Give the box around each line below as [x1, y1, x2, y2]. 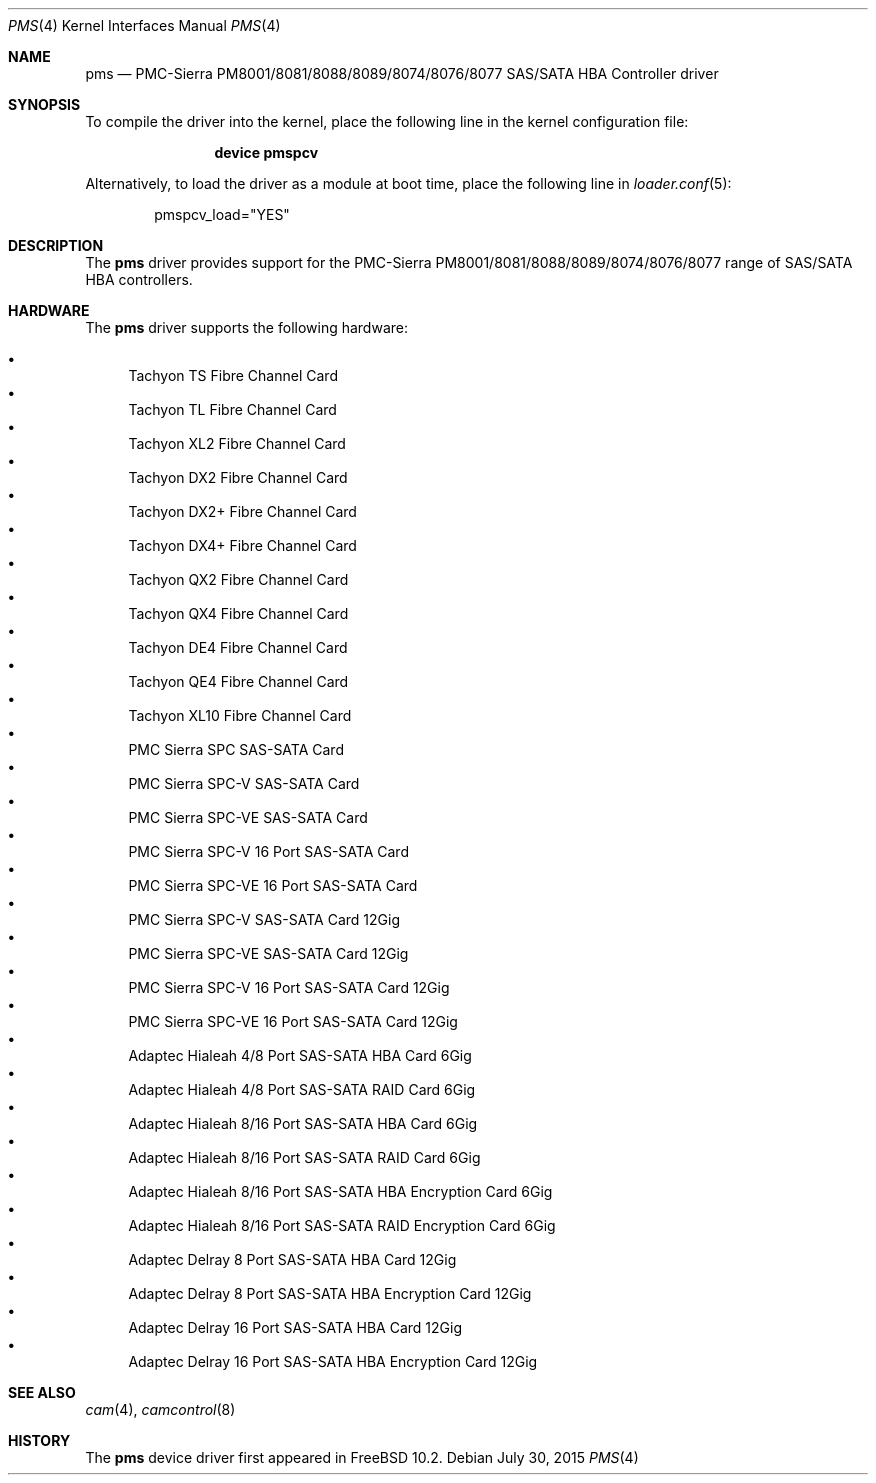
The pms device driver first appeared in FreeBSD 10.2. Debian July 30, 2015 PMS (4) [85, 1449, 639, 1466]
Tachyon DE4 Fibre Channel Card [128, 639, 348, 656]
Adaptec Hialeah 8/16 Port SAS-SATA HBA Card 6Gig [128, 1115, 478, 1132]
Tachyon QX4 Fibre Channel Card [128, 605, 349, 622]
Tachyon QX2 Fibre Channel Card [128, 571, 349, 588]
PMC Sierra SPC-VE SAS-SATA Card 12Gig [128, 945, 409, 962]
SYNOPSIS [8, 96, 81, 113]
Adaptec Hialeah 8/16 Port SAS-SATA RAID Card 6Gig [128, 1149, 481, 1166]
